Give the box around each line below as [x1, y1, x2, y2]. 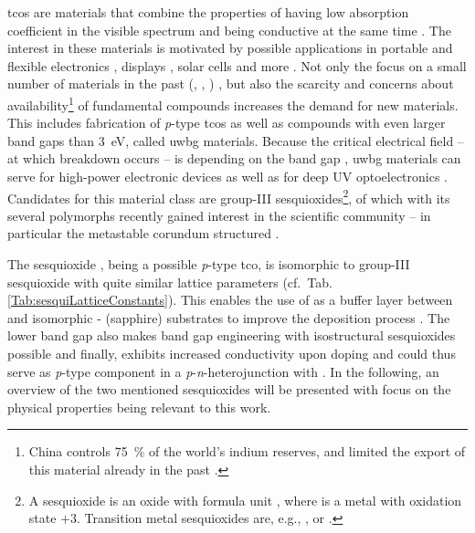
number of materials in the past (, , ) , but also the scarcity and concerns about [7, 74, 454, 93]
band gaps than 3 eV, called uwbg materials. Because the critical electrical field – [7, 131, 464, 150]
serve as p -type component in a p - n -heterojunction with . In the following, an [7, 361, 439, 381]
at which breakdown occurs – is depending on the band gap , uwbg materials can [7, 149, 461, 168]
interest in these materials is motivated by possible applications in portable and [7, 38, 453, 57]
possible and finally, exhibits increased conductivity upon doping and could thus [7, 344, 456, 362]
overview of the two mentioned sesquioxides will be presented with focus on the [7, 380, 451, 399]
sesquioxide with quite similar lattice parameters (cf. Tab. [7, 272, 332, 291]
